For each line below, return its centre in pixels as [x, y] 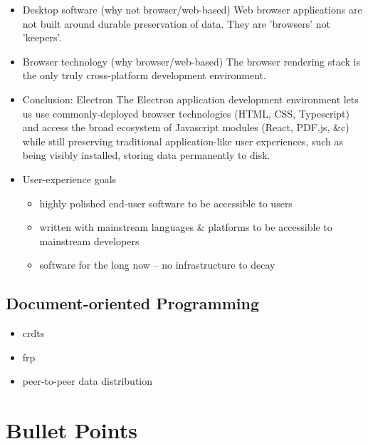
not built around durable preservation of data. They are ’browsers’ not [177, 23]
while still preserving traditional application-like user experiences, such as [183, 141]
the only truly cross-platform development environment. [144, 75]
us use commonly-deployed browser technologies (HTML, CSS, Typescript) [186, 113]
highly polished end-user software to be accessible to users [166, 203]
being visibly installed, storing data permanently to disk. [146, 155]
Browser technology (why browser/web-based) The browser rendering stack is [191, 61]
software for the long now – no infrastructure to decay [157, 265]
